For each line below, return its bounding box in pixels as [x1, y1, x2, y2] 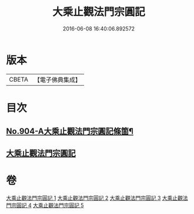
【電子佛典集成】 [34, 76, 81, 84]
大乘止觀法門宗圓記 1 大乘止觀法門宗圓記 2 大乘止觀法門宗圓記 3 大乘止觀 [6, 194, 183, 201]
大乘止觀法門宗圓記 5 [32, 202, 84, 209]
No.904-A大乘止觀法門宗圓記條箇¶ [6, 127, 133, 137]
